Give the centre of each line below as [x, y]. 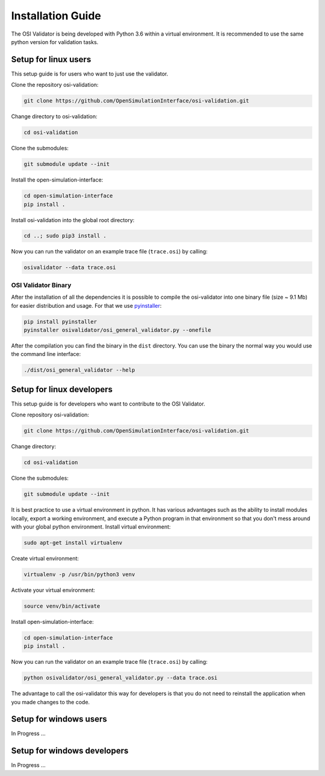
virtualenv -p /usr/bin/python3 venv [79, 574]
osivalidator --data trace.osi [70, 268]
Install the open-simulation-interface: [57, 180]
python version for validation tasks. [55, 42]
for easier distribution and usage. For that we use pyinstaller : [86, 305]
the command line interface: [46, 354]
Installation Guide [56, 16]
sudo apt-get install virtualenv [73, 542]
